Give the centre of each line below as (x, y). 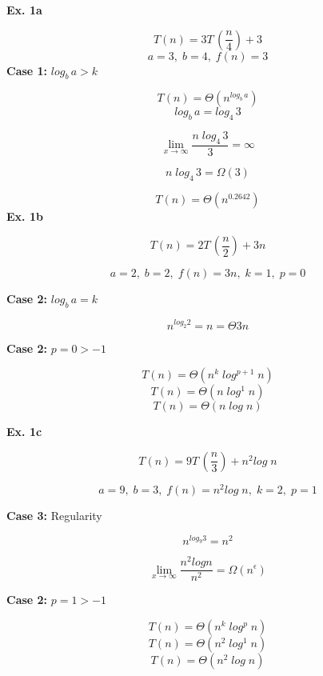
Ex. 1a (24, 10)
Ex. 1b (25, 216)
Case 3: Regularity (54, 515)
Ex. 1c (24, 432)
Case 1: (27, 70)
